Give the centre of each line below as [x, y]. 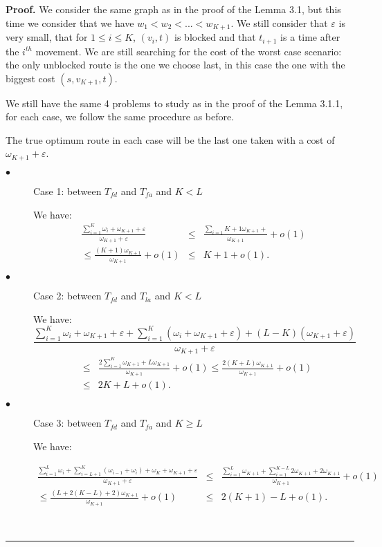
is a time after [310, 37]
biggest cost [30, 78]
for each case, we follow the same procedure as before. [120, 117]
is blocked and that [215, 37]
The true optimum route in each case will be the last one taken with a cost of [170, 139]
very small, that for [47, 37]
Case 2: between [67, 296]
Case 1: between [67, 191]
